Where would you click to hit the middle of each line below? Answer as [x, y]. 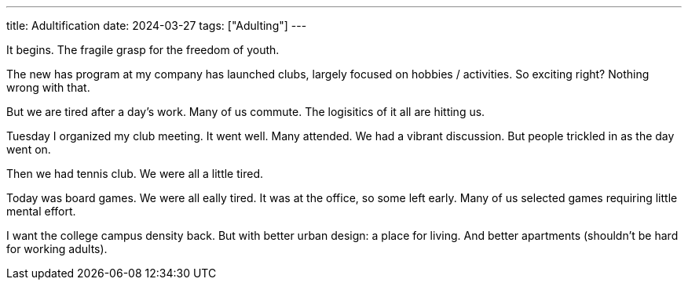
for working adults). [57, 249]
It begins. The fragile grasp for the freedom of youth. [143, 50]
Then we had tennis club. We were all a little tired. [135, 174]
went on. [29, 149]
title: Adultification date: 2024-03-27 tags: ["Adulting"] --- [157, 25]
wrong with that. [48, 87]
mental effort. [41, 211]
